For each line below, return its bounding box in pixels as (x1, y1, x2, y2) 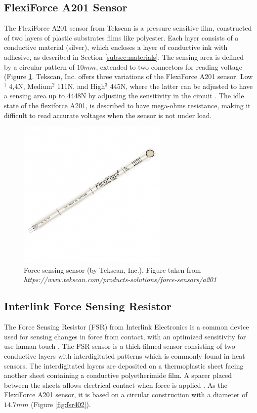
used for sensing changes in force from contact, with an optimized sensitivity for (4, 331, 246, 341)
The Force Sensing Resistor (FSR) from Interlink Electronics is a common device (4, 322, 249, 332)
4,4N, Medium (9, 81, 52, 91)
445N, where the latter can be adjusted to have (110, 81, 253, 91)
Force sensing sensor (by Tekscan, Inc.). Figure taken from (24, 264, 201, 275)
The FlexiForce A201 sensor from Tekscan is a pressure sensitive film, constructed (4, 23, 252, 33)
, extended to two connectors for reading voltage (96, 61, 242, 72)
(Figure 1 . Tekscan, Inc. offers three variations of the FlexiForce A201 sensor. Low (4, 71, 253, 82)
